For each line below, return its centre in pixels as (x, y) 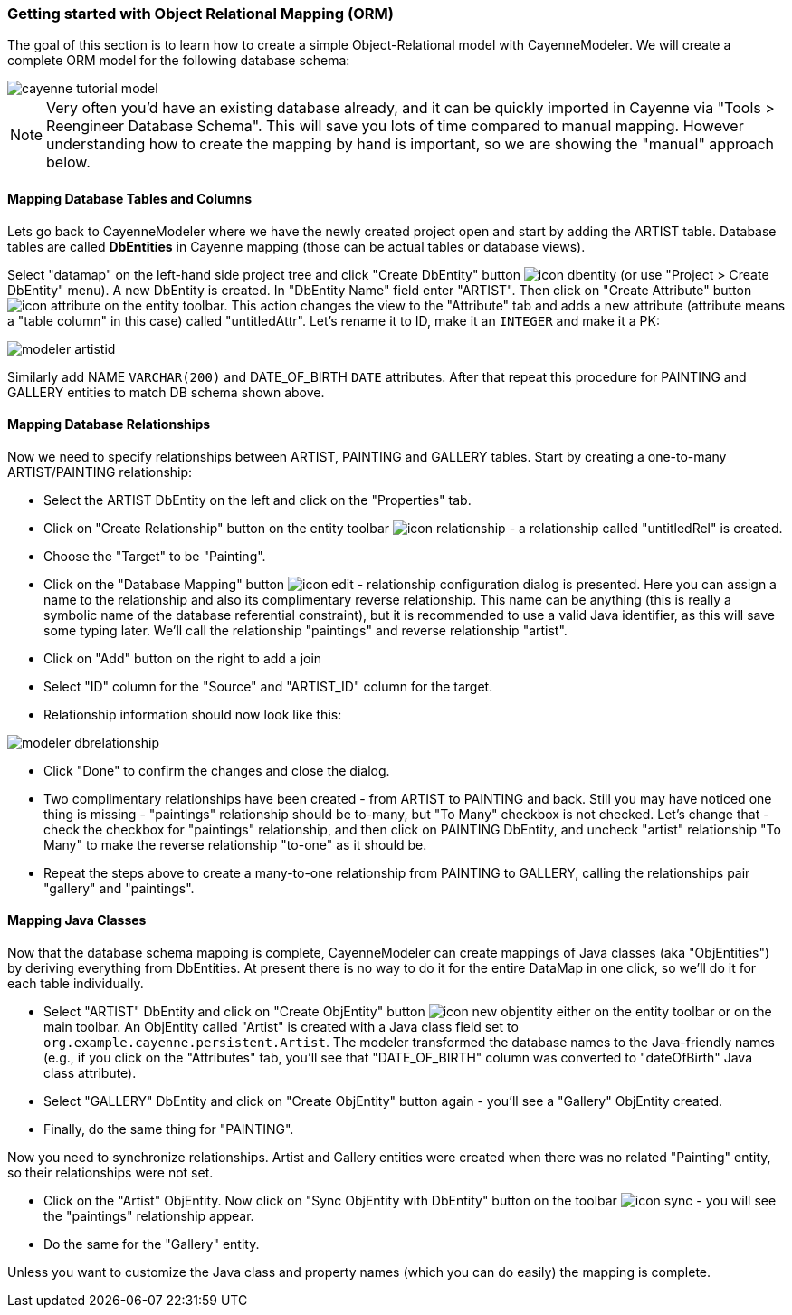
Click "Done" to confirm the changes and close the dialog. (217, 770)
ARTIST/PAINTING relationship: (100, 472)
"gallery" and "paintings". (119, 888)
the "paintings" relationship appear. (149, 1216)
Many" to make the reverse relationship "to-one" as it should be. (235, 844)
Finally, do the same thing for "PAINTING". (169, 1129)
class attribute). (90, 1073)
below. (68, 162)
